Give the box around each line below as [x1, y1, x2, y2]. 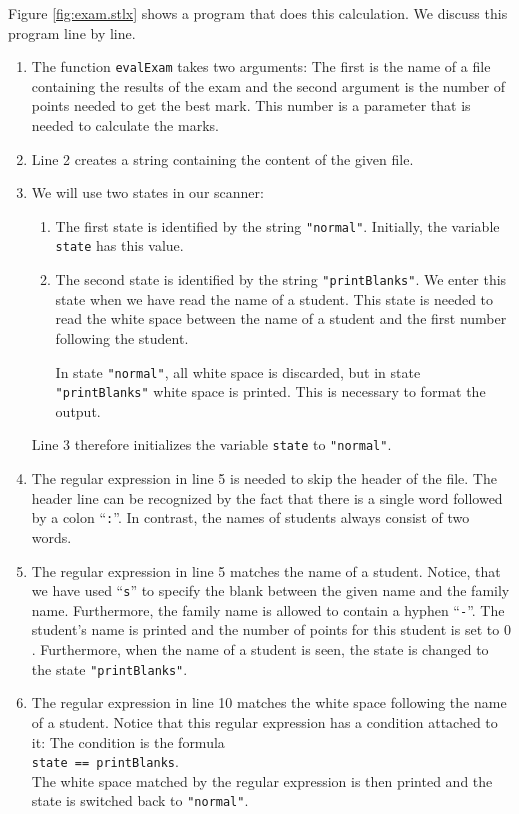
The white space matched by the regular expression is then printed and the [31, 770, 493, 791]
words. [31, 526, 72, 547]
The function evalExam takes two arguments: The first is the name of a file [31, 56, 491, 77]
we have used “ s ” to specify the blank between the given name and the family [31, 580, 510, 601]
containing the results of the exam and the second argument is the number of [31, 75, 506, 96]
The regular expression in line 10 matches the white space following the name [31, 692, 507, 713]
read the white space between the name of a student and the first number [55, 308, 507, 329]
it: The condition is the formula [31, 731, 225, 752]
